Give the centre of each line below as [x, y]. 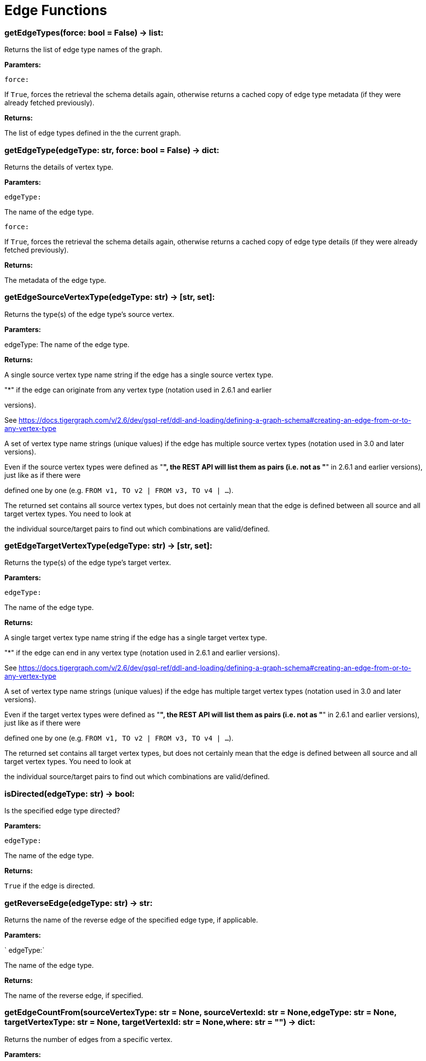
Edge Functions [56, 10]
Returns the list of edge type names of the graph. [83, 50]
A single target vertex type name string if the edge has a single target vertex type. [136, 638]
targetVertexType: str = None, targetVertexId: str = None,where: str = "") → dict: [160, 1022]
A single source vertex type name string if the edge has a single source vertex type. [139, 374]
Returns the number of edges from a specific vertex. [88, 1039]
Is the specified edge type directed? [62, 811]
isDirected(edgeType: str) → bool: [70, 794]
